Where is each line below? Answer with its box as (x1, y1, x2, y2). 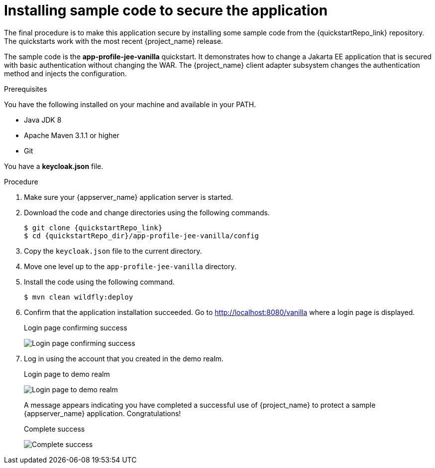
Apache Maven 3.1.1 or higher (24, 131, 119, 140)
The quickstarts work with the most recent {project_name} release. (4, 36, 223, 45)
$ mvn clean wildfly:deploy (24, 293, 133, 301)
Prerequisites (4, 84, 47, 93)
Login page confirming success (24, 323, 127, 332)
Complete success (24, 424, 85, 433)
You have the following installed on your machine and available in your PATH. (4, 100, 256, 109)
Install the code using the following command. (24, 277, 175, 286)
